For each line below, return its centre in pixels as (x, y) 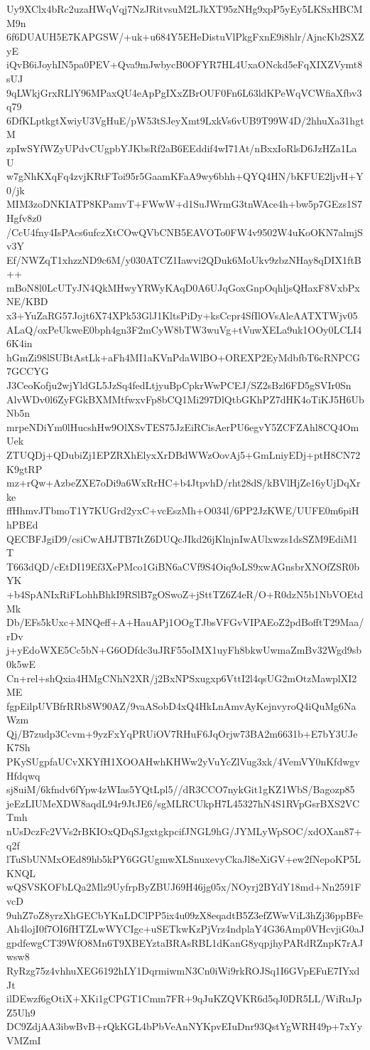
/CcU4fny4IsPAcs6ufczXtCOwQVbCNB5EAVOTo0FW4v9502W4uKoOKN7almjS (185, 232)
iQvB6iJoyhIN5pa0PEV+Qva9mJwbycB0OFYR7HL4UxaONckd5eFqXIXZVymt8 (185, 64)
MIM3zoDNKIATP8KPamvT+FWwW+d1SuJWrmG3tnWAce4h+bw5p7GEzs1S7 (184, 204)
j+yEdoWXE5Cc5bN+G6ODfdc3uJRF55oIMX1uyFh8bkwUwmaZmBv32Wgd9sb (184, 650)
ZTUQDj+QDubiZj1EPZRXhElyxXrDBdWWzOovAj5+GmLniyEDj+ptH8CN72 (184, 455)
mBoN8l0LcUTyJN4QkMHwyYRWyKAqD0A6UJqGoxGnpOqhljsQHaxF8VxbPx (183, 287)
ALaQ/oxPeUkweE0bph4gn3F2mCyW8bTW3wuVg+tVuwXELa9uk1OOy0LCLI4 (184, 329)
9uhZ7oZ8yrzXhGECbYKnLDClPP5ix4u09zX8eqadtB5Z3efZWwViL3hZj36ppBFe (185, 914)
